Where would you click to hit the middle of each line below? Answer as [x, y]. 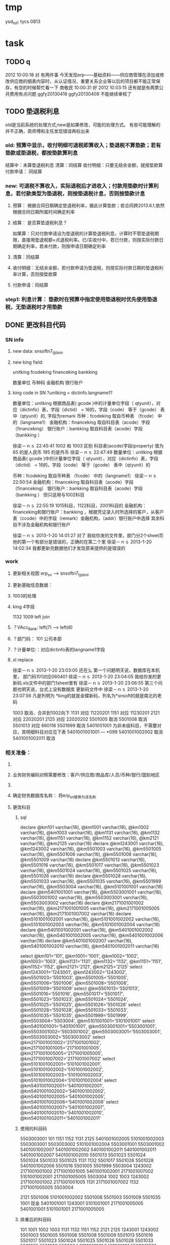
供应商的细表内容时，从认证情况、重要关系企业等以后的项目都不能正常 [82, 81]
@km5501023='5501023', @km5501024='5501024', [74, 999]
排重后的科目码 [36, 1219]
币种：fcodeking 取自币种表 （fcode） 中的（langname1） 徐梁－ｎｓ [85, 476]
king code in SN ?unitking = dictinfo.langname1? [62, 393]
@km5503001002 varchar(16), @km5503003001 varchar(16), [84, 897]
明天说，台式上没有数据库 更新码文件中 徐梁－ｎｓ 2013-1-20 [85, 689]
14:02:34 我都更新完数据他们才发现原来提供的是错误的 [69, 548]
